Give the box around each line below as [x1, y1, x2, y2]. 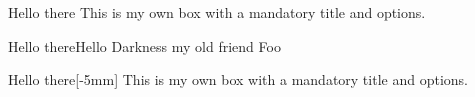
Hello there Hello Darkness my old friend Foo [8, 35, 281, 56]
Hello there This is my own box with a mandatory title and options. [8, 2, 426, 22]
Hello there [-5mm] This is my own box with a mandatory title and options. [8, 69, 468, 90]
